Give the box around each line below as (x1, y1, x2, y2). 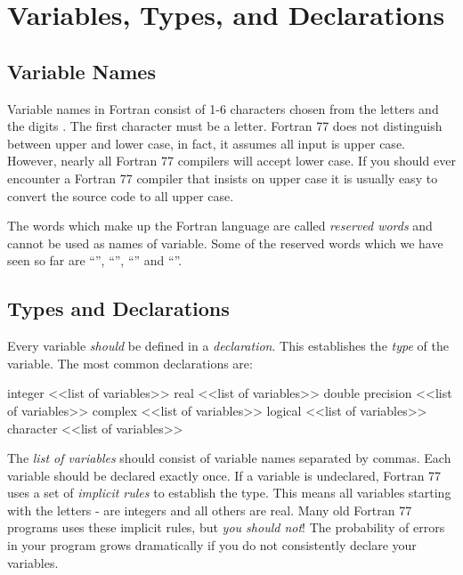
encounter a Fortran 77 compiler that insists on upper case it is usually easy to (7, 168, 438, 187)
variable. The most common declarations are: (7, 353, 253, 372)
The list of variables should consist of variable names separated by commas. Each (7, 449, 451, 467)
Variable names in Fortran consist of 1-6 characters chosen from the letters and (7, 99, 439, 117)
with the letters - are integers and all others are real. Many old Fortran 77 (7, 500, 412, 519)
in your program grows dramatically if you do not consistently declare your (7, 536, 417, 555)
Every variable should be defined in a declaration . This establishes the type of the (7, 336, 449, 355)
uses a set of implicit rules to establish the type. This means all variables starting (7, 483, 451, 502)
